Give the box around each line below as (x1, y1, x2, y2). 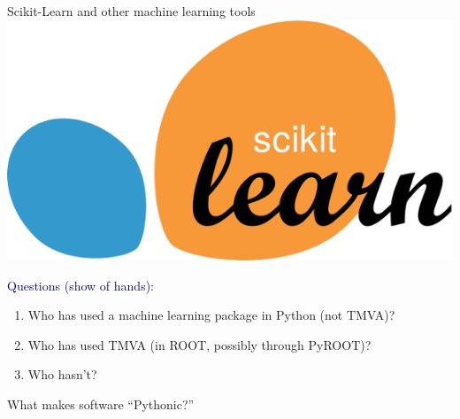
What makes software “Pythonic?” (7, 395, 195, 414)
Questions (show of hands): (7, 275, 154, 294)
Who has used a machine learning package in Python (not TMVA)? (27, 306, 395, 324)
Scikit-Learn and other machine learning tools (7, 2, 256, 19)
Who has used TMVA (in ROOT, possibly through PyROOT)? (27, 335, 372, 353)
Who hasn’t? (27, 365, 97, 384)
